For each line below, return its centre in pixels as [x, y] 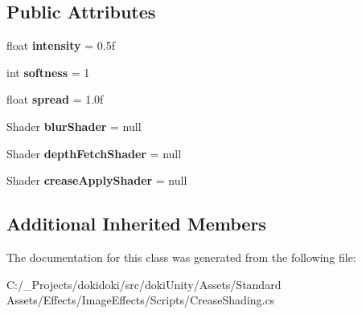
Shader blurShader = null [74, 126]
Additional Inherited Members [136, 224]
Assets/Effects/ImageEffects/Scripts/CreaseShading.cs [141, 300]
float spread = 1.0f [55, 99]
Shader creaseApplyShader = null [97, 180]
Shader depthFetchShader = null [94, 153]
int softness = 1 [48, 72]
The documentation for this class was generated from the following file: [181, 257]
